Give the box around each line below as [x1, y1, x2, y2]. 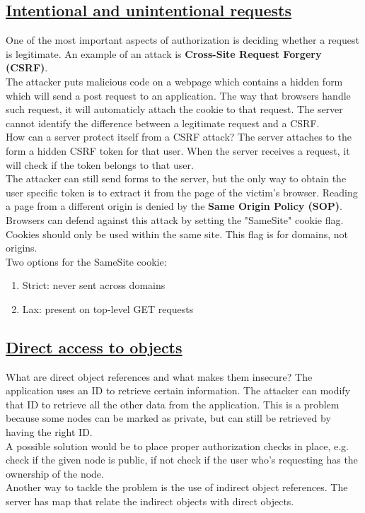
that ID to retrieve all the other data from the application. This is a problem [6, 396, 340, 411]
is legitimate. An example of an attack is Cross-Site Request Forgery [6, 46, 322, 61]
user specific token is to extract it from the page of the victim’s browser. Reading [6, 184, 358, 199]
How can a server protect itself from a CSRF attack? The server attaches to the [6, 129, 352, 144]
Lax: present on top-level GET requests [22, 301, 194, 316]
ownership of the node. [6, 466, 104, 480]
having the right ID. [6, 425, 93, 440]
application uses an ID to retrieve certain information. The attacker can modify [6, 383, 351, 398]
